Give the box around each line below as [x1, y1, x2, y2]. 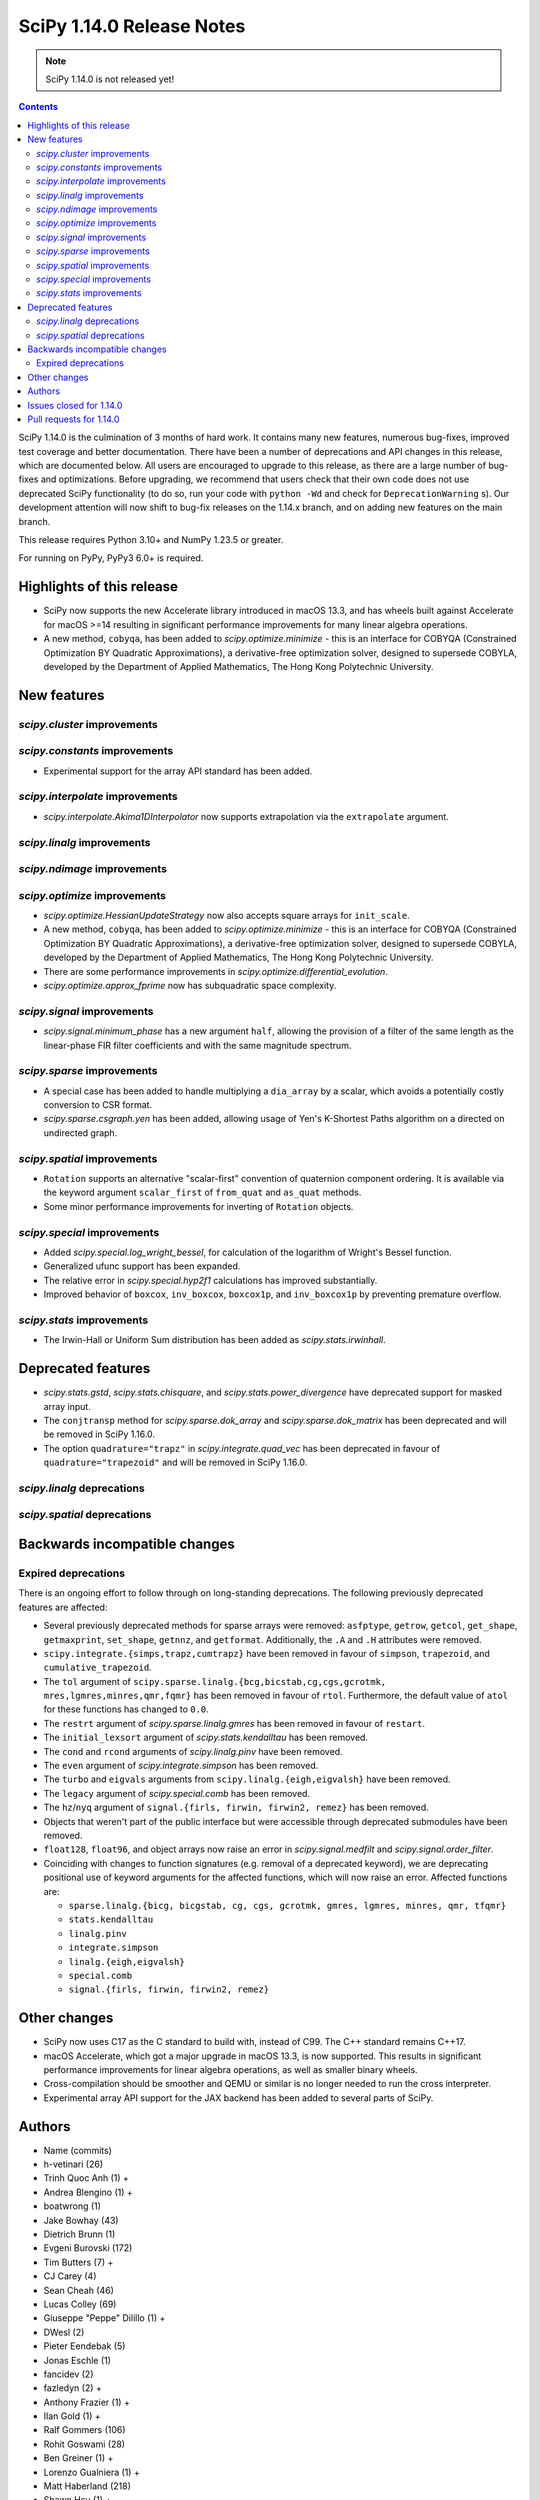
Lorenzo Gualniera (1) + [43, 2466, 140, 2478]
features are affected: [18, 1601, 108, 1613]
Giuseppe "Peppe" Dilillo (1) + [43, 2312, 166, 2324]
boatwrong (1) [43, 2200, 102, 2212]
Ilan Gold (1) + [43, 2410, 102, 2422]
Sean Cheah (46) [43, 2284, 115, 2296]
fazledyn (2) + [43, 2382, 102, 2394]
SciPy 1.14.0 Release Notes [18, 15, 246, 37]
